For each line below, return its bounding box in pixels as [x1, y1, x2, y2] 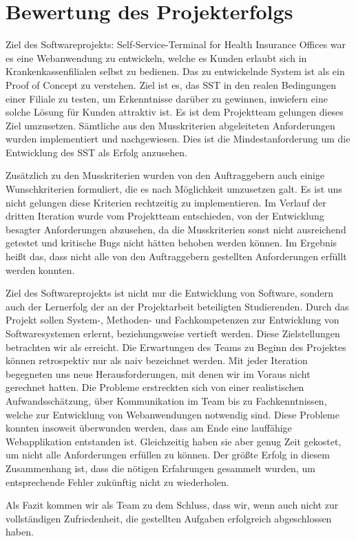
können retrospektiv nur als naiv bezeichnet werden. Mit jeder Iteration [6, 353, 308, 368]
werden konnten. [6, 262, 75, 277]
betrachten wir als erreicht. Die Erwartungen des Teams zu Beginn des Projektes [6, 339, 346, 354]
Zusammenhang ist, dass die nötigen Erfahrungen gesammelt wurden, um [6, 460, 315, 475]
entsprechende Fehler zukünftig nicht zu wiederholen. [6, 474, 229, 489]
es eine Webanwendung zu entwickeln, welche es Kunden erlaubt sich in [6, 50, 307, 65]
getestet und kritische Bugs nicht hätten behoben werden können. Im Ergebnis [6, 235, 337, 250]
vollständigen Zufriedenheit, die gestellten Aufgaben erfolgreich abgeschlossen [6, 511, 332, 525]
